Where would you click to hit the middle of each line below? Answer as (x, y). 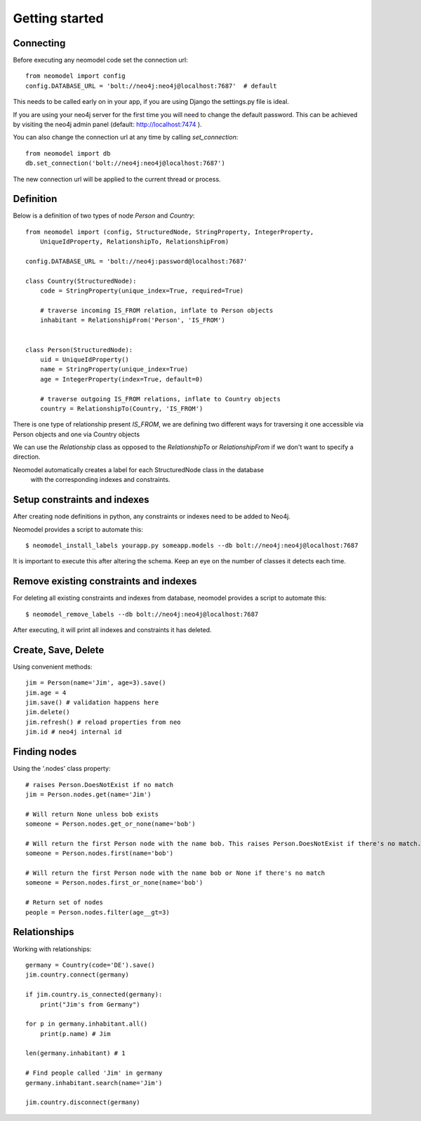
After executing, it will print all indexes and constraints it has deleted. (112, 630)
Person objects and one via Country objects (76, 434)
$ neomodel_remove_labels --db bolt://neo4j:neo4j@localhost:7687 (142, 614)
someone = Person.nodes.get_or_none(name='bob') (111, 824)
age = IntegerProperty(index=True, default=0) (121, 379)
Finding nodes (45, 752)
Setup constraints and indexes (81, 500)
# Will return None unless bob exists (92, 814)
